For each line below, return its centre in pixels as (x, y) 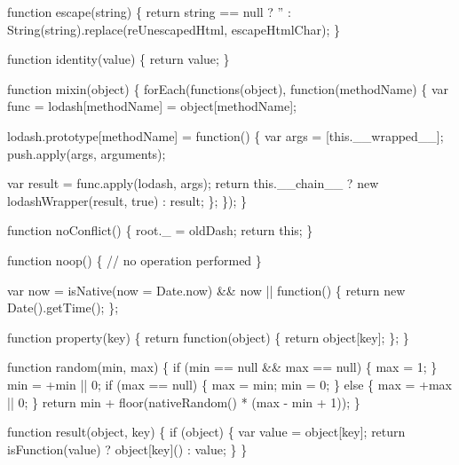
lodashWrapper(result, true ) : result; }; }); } (127, 200)
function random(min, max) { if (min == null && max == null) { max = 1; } (222, 367)
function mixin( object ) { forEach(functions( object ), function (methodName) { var (228, 88)
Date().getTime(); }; (63, 307)
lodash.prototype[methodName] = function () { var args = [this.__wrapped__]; (226, 135)
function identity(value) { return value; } (119, 59)
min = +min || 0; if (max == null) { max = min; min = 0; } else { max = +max (229, 384)
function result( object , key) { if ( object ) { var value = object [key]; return (206, 432)
